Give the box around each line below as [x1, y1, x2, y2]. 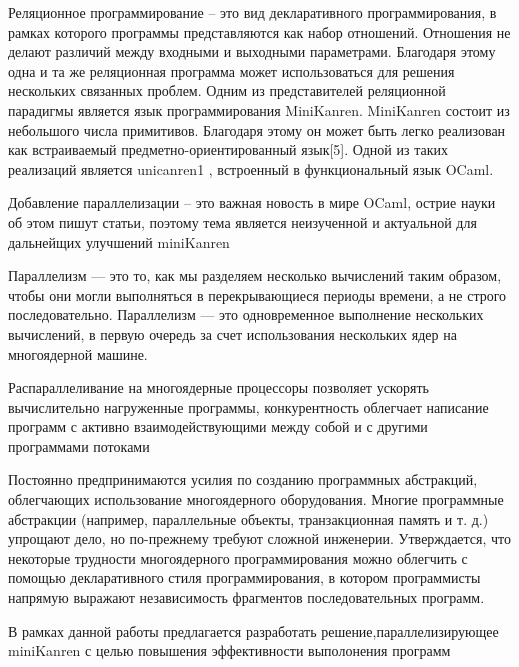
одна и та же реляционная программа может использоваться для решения [8, 60, 455, 81]
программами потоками [8, 435, 150, 456]
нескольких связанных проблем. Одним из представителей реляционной [8, 80, 446, 101]
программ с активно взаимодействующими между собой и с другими [8, 416, 428, 437]
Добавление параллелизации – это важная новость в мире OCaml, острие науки [8, 192, 496, 213]
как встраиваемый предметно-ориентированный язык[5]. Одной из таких [8, 139, 448, 160]
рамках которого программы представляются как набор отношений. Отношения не [8, 21, 511, 42]
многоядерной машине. [8, 343, 148, 364]
